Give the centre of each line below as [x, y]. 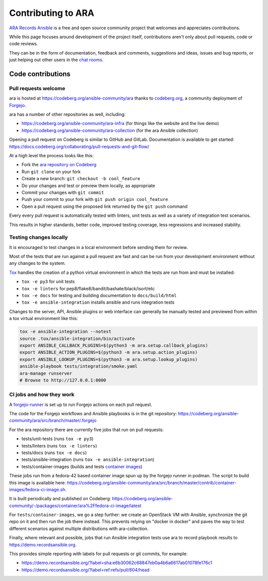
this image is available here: [38, 483]
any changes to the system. [37, 263]
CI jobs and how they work [42, 394]
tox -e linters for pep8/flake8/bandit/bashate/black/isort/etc [88, 288]
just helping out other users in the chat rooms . [56, 60]
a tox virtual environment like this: [44, 319]
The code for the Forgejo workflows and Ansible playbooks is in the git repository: [93, 414]
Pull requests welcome [37, 88]
